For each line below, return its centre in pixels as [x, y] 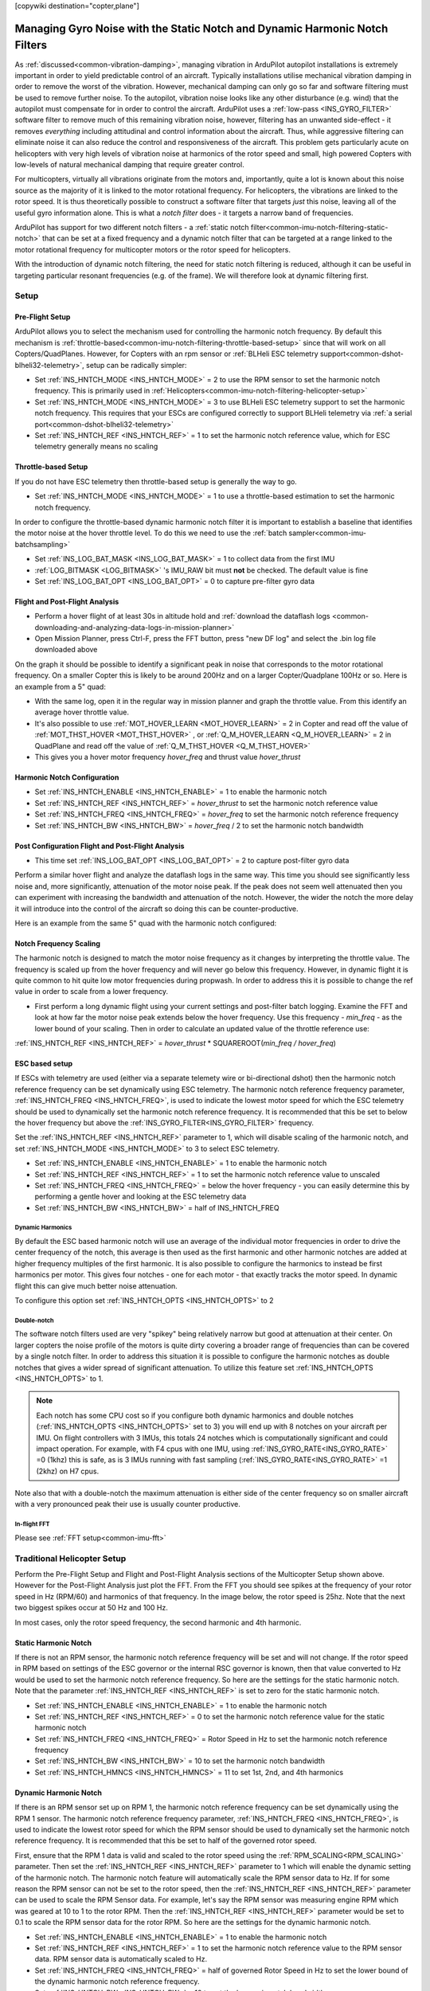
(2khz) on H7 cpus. [68, 1471]
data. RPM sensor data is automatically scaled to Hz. [121, 1959]
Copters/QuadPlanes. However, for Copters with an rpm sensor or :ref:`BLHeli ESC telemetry [166, 354]
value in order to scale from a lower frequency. [92, 992]
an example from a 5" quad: [61, 686]
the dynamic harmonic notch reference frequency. [117, 1981]
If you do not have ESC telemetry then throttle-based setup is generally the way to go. [156, 481]
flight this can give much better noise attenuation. [96, 1285]
